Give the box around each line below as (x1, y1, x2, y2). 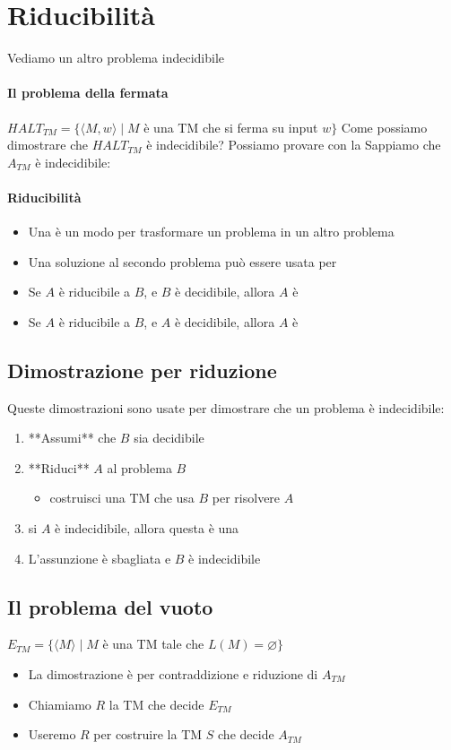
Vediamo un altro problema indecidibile (7, 48, 225, 67)
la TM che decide (108, 694, 204, 713)
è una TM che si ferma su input (143, 117, 318, 136)
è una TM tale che (102, 634, 204, 653)
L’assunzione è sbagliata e (28, 548, 171, 567)
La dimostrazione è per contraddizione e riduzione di (28, 665, 318, 684)
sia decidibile (134, 428, 204, 447)
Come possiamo (341, 117, 428, 136)
